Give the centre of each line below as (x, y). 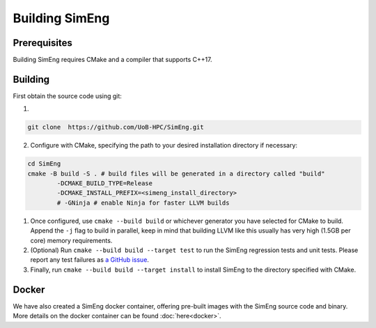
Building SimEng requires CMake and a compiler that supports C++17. (112, 60)
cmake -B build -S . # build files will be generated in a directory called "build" (176, 173)
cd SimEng (44, 164)
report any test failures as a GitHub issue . (90, 260)
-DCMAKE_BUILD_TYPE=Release (105, 183)
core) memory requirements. (71, 240)
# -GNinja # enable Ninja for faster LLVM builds (143, 203)
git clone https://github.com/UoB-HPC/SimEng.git (116, 127)
